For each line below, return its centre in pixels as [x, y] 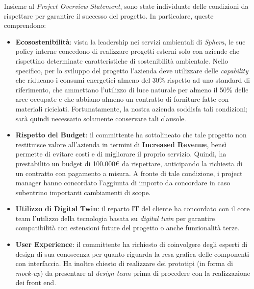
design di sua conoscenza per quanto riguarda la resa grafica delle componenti [132, 254]
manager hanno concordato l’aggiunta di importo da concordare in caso [123, 183]
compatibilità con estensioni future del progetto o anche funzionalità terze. [127, 228]
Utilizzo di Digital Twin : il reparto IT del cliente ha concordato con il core [132, 209]
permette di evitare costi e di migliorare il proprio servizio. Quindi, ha [121, 154]
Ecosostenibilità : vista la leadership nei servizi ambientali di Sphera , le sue [130, 41]
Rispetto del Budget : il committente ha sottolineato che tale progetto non [131, 135]
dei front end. [36, 282]
